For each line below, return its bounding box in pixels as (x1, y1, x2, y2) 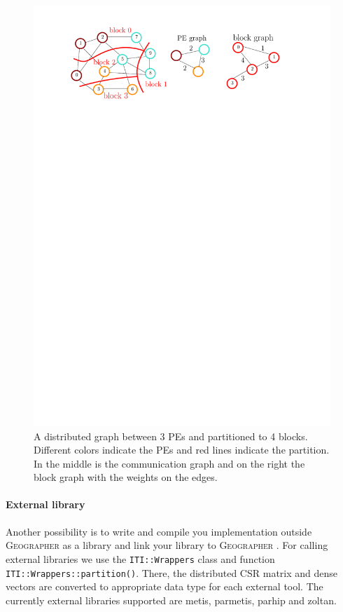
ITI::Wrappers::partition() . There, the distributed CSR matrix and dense (6, 565, 338, 580)
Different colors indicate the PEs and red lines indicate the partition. (34, 442, 330, 457)
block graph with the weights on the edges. (34, 470, 218, 484)
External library (6, 497, 85, 512)
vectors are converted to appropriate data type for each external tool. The (6, 579, 323, 594)
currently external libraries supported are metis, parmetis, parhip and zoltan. (6, 592, 337, 607)
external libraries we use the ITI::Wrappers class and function (6, 551, 275, 566)
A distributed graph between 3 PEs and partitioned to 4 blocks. (34, 428, 308, 443)
